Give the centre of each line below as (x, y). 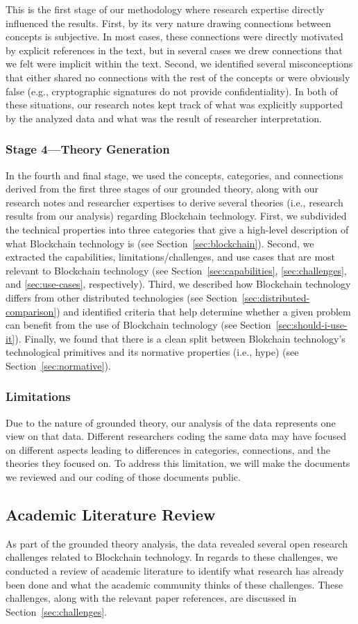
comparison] (31, 311)
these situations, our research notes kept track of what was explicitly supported (174, 105)
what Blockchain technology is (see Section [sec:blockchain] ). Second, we (160, 243)
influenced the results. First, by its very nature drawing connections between (168, 23)
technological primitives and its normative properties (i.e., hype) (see (152, 352)
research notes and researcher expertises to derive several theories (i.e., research (174, 202)
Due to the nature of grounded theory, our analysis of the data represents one (171, 422)
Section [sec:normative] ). (58, 365)
